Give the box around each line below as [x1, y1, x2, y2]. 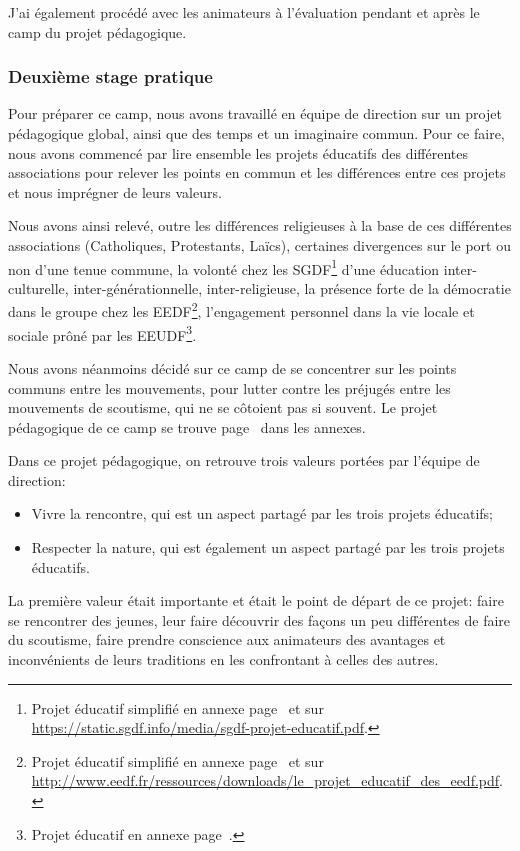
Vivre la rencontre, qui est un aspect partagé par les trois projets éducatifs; [31, 503, 493, 524]
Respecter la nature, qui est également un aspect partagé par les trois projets [31, 537, 505, 558]
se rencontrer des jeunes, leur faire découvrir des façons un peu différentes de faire [8, 609, 511, 630]
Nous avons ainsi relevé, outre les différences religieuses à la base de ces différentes [8, 215, 512, 236]
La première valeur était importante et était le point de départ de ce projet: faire [8, 590, 504, 611]
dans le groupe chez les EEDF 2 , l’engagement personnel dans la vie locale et [8, 298, 475, 322]
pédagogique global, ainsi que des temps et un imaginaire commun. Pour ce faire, [8, 123, 505, 143]
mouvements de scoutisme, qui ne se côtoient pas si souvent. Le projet [8, 397, 438, 418]
